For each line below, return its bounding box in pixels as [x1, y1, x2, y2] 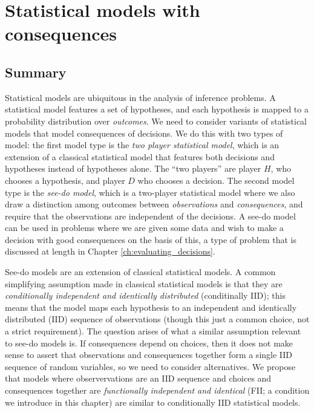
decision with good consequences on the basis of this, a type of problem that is [5, 233, 297, 246]
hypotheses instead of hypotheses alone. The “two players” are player [5, 162, 261, 175]
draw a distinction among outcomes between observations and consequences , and [5, 198, 303, 210]
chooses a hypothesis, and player [5, 174, 125, 186]
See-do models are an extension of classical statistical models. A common [5, 265, 276, 278]
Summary [5, 62, 67, 81]
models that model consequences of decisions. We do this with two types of [5, 126, 283, 139]
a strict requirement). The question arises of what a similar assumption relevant [5, 325, 301, 337]
